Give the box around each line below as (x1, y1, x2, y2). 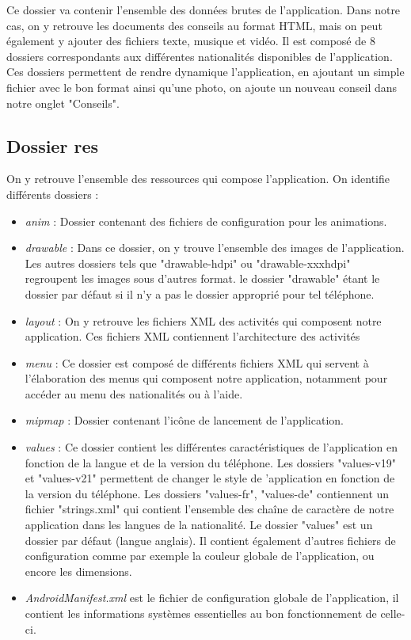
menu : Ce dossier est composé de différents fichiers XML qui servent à (25, 354, 369, 371)
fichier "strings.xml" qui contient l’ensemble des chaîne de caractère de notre (25, 501, 394, 517)
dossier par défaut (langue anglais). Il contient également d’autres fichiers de (25, 531, 396, 548)
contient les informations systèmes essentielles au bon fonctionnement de (25, 605, 377, 622)
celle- (380, 605, 405, 622)
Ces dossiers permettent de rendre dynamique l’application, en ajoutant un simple (6, 63, 405, 80)
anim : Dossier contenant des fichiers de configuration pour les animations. (25, 212, 387, 229)
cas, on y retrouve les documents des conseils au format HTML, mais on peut (6, 17, 382, 33)
